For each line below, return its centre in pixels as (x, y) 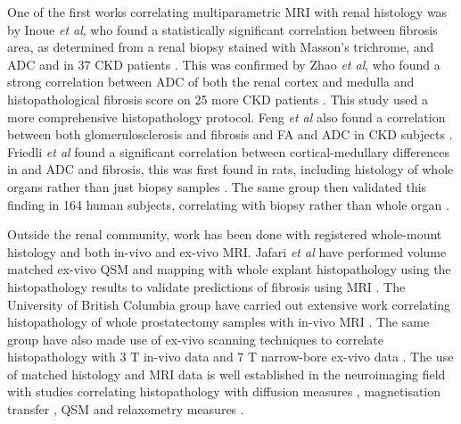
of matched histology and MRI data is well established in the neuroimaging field (226, 374)
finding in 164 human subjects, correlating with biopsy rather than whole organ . (228, 204)
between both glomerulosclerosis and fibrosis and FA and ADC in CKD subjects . (230, 134)
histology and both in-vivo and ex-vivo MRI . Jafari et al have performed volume (227, 251)
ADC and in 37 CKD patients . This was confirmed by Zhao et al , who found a (224, 64)
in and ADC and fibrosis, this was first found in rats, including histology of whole (230, 169)
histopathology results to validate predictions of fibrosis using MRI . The (206, 286)
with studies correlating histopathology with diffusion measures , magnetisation (224, 391)
